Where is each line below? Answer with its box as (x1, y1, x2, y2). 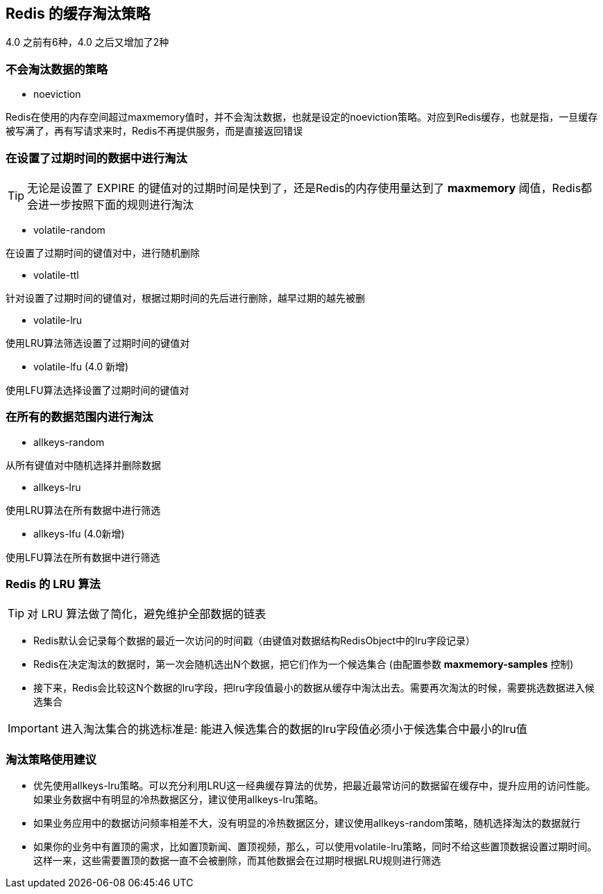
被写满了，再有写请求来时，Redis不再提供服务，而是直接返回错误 (6, 125, 303, 137)
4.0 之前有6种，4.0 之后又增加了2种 (6, 36, 169, 49)
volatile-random (33, 223, 105, 236)
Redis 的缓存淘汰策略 (6, 5, 151, 22)
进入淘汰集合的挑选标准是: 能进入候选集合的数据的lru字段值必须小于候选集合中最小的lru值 (60, 722, 527, 737)
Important (8, 721, 58, 736)
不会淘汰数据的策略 (6, 62, 108, 76)
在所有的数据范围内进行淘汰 (6, 410, 153, 424)
